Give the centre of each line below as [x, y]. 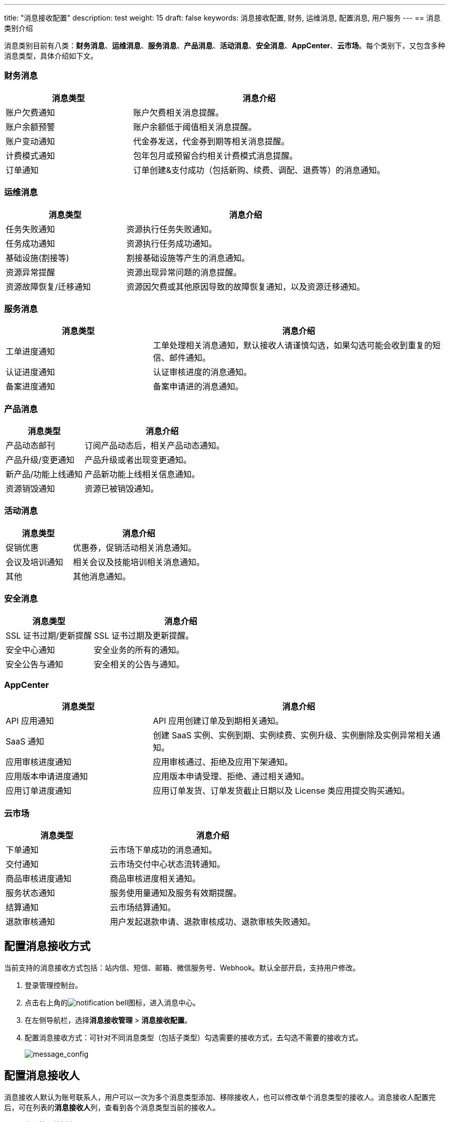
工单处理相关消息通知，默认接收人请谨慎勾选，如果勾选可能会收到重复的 [293, 345]
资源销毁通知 [31, 489]
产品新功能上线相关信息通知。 [142, 474]
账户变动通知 [31, 141]
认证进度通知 [31, 372]
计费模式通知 [31, 155]
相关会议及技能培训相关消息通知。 [139, 562]
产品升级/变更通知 [40, 460]
